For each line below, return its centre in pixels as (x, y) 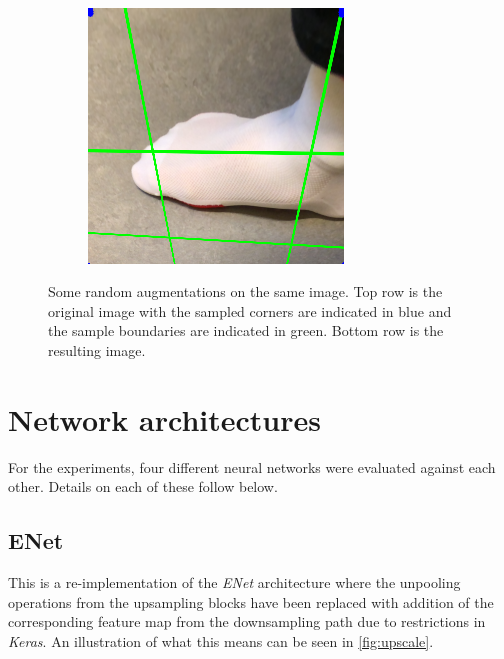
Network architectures (164, 418)
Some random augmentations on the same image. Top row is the (245, 291)
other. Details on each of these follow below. (143, 486)
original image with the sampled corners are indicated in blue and (250, 310)
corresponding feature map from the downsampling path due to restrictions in (247, 621)
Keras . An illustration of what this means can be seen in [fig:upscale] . (221, 640)
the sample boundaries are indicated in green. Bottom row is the (246, 330)
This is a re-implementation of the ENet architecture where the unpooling (234, 582)
